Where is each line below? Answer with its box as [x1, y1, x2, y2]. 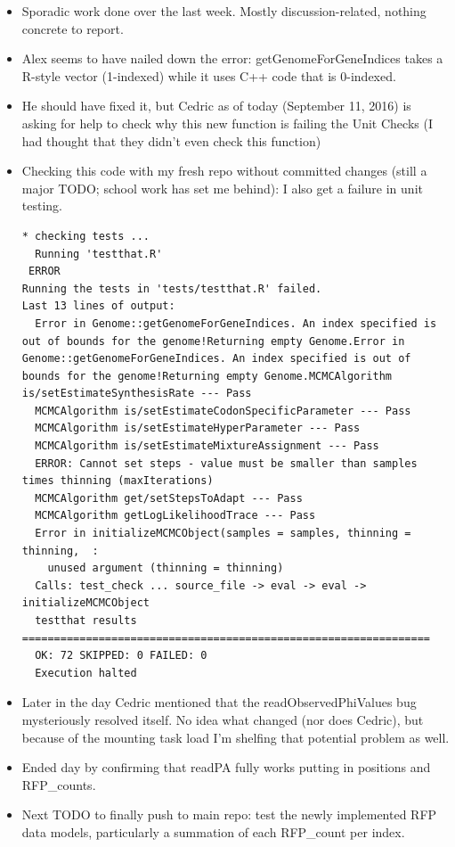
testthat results [35, 614, 137, 627]
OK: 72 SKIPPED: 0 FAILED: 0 [35, 649, 207, 662]
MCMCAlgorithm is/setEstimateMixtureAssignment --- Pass [35, 440, 379, 453]
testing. [21, 196, 62, 215]
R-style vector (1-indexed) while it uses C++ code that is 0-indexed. [21, 66, 396, 85]
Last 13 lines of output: [21, 300, 175, 313]
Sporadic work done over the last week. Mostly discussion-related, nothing [21, 2, 427, 20]
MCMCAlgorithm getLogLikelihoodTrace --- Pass [35, 509, 316, 522]
